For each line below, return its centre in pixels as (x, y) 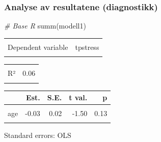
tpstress (87, 47)
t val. (78, 97)
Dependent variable (38, 47)
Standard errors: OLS (38, 135)
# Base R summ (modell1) (45, 26)
